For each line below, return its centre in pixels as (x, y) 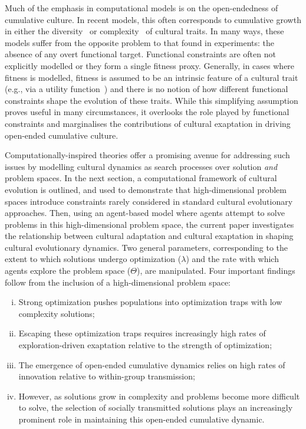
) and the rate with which (232, 259)
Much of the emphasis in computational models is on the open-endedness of (142, 8)
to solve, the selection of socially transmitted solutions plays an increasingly (156, 407)
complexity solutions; (57, 313)
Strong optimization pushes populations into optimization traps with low (150, 302)
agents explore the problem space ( (68, 271)
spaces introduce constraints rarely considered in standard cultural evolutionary (149, 201)
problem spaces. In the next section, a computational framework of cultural (141, 178)
